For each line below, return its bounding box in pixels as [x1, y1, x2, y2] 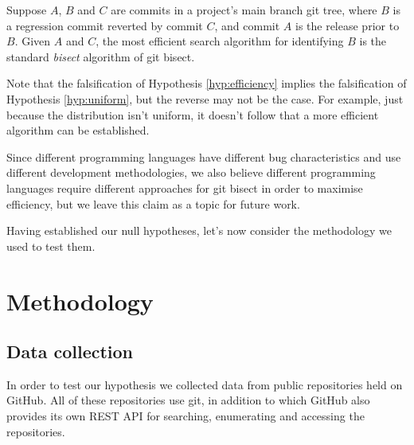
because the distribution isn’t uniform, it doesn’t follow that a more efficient [6, 106, 379, 123]
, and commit [214, 17, 280, 33]
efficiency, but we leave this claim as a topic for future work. [6, 195, 300, 212]
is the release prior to [295, 17, 400, 33]
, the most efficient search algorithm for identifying [96, 33, 344, 49]
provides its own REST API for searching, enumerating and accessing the [6, 408, 365, 424]
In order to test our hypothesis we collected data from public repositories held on [6, 376, 403, 392]
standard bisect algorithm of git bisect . [6, 48, 195, 64]
